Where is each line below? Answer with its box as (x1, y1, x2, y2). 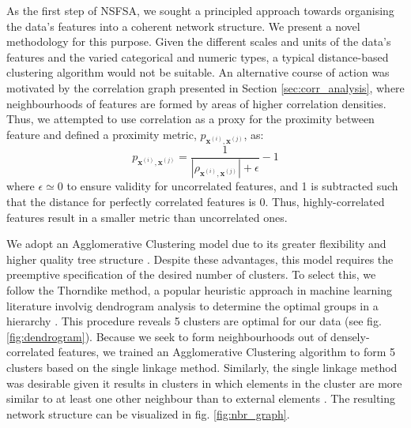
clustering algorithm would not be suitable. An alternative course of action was (6, 64, 390, 81)
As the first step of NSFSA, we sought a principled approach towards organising (6, 2, 394, 18)
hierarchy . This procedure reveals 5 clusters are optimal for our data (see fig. (6, 313, 382, 329)
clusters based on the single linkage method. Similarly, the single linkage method (6, 359, 398, 375)
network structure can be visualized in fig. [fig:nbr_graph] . (6, 405, 290, 422)
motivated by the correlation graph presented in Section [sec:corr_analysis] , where (6, 79, 405, 96)
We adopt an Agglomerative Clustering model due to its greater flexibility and (6, 235, 386, 252)
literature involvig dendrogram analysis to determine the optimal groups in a (6, 297, 379, 313)
